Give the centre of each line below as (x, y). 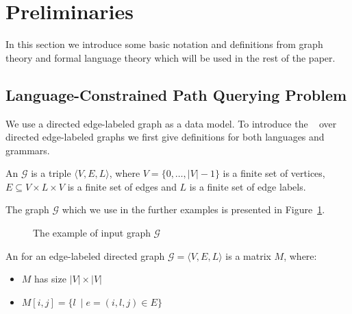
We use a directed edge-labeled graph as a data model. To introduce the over (171, 123)
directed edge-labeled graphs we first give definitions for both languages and (165, 137)
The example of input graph (92, 233)
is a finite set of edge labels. (248, 186)
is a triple (51, 173)
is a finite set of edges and (122, 186)
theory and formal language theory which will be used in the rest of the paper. (171, 57)
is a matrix (248, 255)
